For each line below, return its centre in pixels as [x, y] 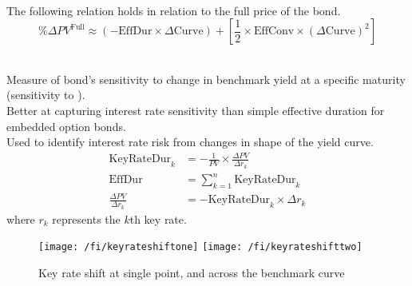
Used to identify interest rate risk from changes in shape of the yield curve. [190, 142]
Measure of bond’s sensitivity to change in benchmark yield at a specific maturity [206, 79]
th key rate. [158, 218]
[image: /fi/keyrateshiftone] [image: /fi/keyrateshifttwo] [200, 247]
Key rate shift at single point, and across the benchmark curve [192, 272]
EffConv [274, 32]
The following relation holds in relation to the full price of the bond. [174, 10]
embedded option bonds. [66, 126]
